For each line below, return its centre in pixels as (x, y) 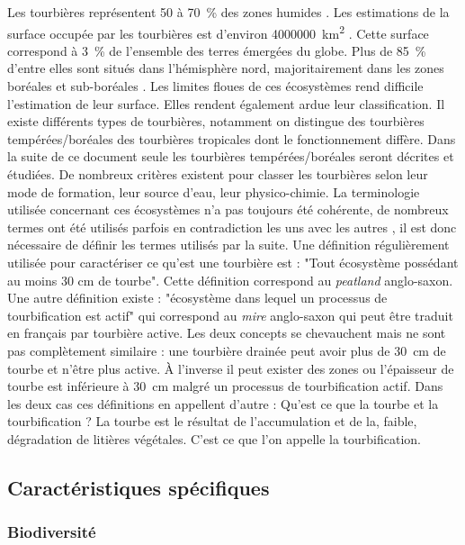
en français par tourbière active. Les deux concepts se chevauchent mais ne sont (227, 333)
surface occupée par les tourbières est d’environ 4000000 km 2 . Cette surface (218, 32)
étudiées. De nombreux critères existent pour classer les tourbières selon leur (218, 174)
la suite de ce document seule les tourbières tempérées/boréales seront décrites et (231, 156)
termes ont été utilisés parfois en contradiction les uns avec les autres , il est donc (232, 227)
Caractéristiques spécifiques (139, 487)
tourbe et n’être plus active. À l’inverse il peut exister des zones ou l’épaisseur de (231, 368)
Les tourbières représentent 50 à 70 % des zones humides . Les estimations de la (228, 12)
